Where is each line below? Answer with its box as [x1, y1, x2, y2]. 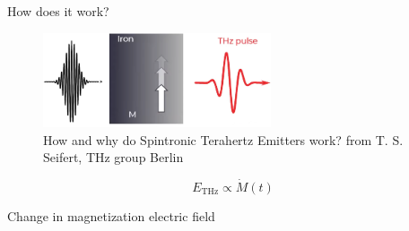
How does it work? [7, 2, 109, 20]
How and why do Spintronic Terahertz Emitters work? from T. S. [43, 130, 404, 149]
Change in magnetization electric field [7, 206, 215, 225]
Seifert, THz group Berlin [43, 148, 184, 167]
